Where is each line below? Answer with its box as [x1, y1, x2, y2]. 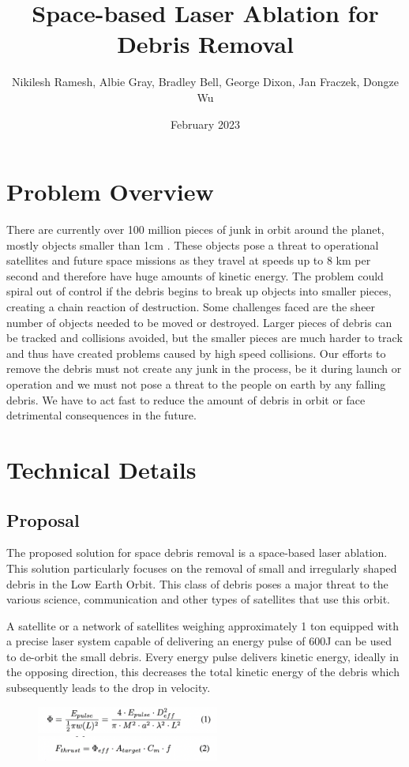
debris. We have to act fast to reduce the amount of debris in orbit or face [6, 391, 366, 408]
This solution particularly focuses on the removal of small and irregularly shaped [6, 559, 397, 576]
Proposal [6, 507, 80, 532]
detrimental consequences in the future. [6, 407, 197, 423]
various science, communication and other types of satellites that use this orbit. [6, 591, 390, 607]
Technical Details [6, 453, 197, 485]
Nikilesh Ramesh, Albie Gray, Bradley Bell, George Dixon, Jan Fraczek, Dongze [12, 73, 399, 90]
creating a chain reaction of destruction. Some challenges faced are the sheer [6, 299, 376, 314]
